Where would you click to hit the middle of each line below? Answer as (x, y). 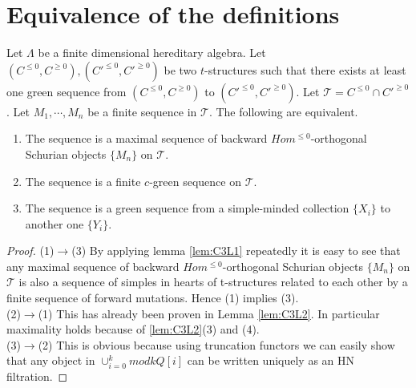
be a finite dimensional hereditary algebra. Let (152, 53)
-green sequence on (195, 181)
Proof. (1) (30, 251)
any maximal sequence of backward (93, 266)
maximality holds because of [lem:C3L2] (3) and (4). (133, 329)
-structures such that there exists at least (305, 69)
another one (55, 223)
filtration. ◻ (37, 376)
